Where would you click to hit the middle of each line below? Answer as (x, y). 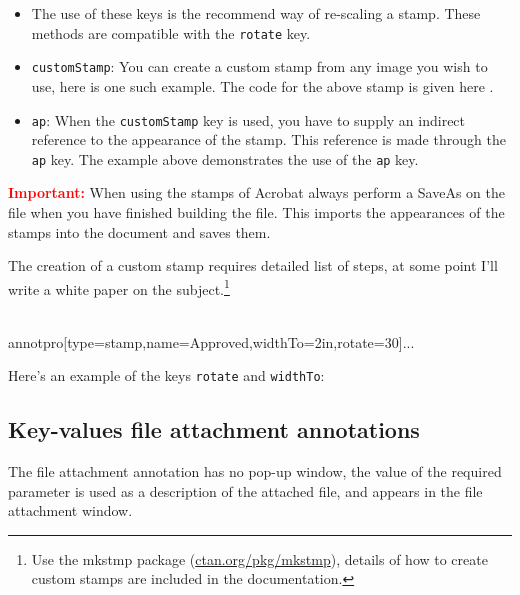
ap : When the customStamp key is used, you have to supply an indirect (248, 119)
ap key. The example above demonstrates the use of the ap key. (225, 158)
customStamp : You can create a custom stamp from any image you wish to (259, 66)
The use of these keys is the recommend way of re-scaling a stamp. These (256, 13)
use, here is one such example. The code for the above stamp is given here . (262, 85)
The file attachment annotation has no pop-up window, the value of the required (255, 471)
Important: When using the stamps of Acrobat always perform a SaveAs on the (257, 192)
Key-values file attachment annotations (214, 429)
